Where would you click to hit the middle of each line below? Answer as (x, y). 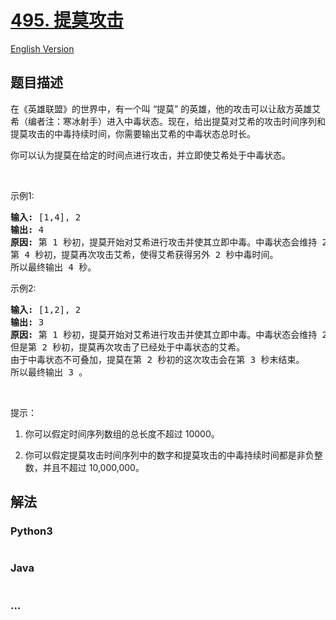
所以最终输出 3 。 (49, 372)
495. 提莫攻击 (67, 20)
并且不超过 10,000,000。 (93, 467)
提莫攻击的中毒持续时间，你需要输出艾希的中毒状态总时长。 (133, 133)
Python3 (31, 531)
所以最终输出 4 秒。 (53, 267)
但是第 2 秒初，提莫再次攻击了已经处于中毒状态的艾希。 (128, 347)
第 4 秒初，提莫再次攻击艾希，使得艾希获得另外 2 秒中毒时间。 (144, 254)
